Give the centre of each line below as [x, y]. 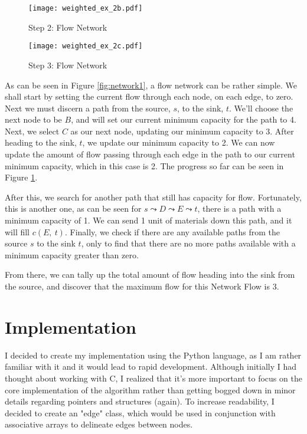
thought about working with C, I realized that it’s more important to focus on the [153, 378]
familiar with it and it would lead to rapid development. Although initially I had [151, 366]
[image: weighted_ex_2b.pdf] [86, 8]
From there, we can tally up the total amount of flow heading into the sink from [150, 274]
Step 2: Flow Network [68, 27]
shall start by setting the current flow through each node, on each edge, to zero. [149, 96]
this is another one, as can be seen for [73, 208]
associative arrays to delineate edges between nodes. [99, 424]
